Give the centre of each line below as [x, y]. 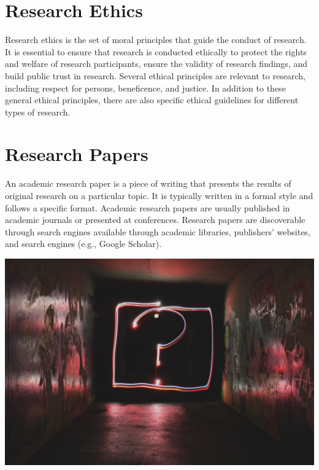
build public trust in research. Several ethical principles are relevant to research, [155, 75]
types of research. [38, 112]
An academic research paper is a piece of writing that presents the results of [148, 183]
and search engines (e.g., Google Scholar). [83, 244]
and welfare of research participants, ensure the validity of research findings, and [156, 64]
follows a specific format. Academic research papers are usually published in [148, 207]
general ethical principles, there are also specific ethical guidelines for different [152, 100]
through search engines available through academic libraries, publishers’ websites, [158, 231]
